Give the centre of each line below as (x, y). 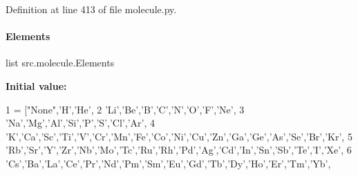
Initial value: (36, 85)
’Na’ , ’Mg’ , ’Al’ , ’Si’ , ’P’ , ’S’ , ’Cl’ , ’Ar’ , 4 (80, 123)
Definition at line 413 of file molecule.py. (91, 9)
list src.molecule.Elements (60, 63)
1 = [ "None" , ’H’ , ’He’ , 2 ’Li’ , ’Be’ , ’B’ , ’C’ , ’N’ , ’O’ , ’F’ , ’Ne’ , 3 (125, 109)
